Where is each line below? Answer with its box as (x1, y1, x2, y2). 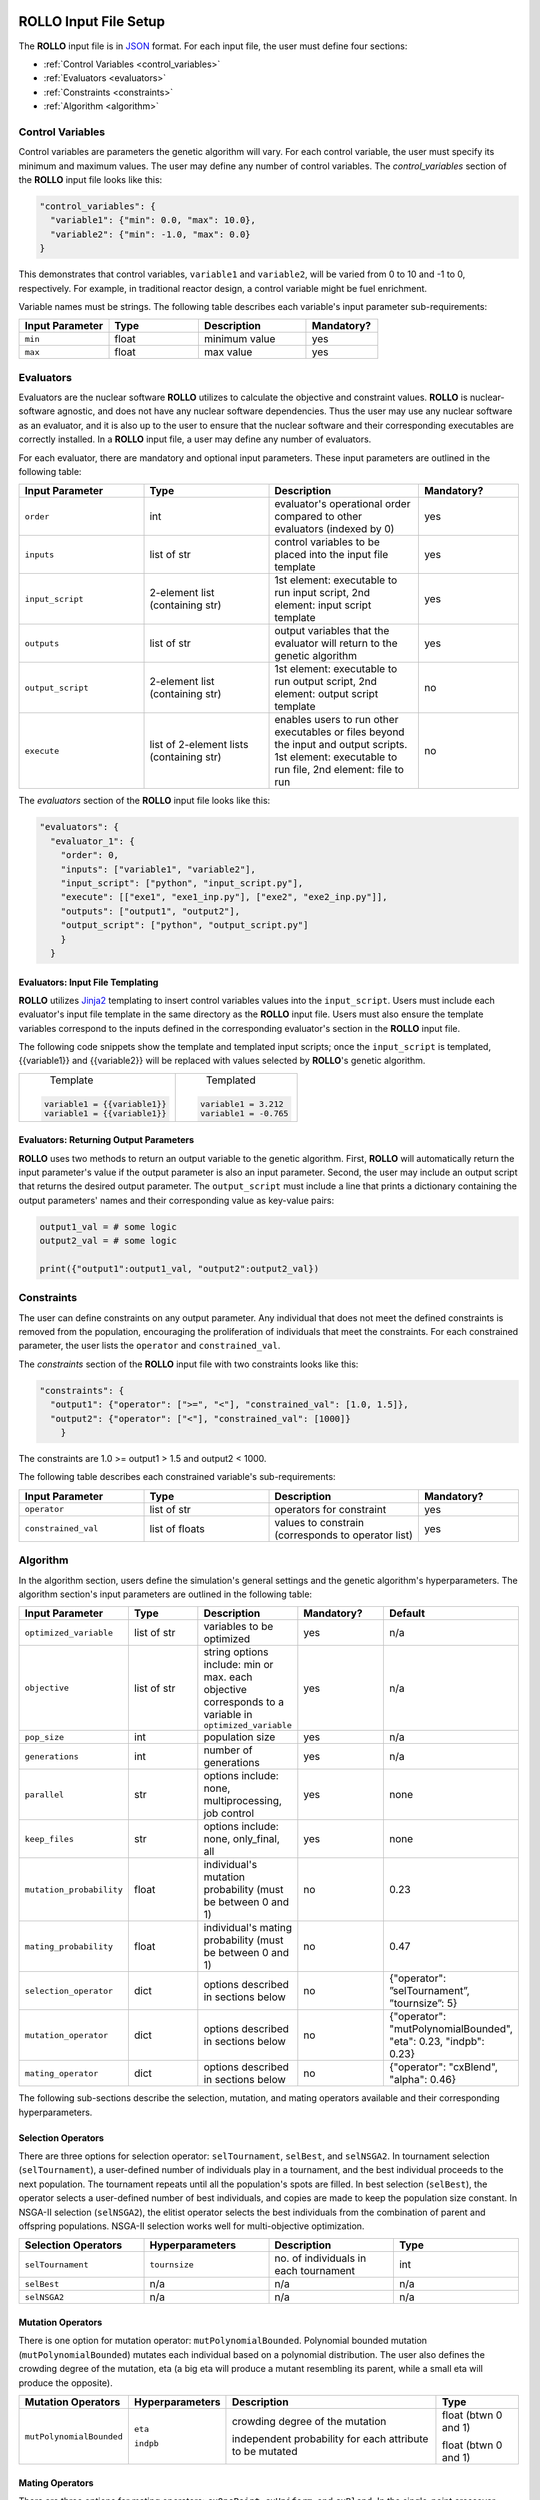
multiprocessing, (203, 1794, 282, 1808)
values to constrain (274, 1515, 365, 1529)
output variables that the (274, 624, 390, 638)
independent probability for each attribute (231, 2432, 429, 2445)
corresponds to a (203, 1695, 285, 1709)
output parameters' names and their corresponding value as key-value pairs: (18, 1194, 335, 1206)
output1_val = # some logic (39, 1221, 177, 1232)
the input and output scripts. (274, 738, 408, 752)
